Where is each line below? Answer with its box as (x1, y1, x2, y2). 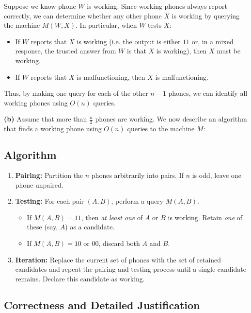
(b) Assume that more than (4, 114, 87, 124)
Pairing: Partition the (15, 170, 83, 180)
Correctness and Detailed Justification (4, 297, 200, 312)
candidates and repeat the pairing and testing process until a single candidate (15, 264, 246, 274)
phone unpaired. (15, 179, 63, 190)
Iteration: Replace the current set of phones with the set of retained (15, 254, 221, 264)
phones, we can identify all (168, 88, 248, 98)
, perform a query (111, 196, 163, 206)
